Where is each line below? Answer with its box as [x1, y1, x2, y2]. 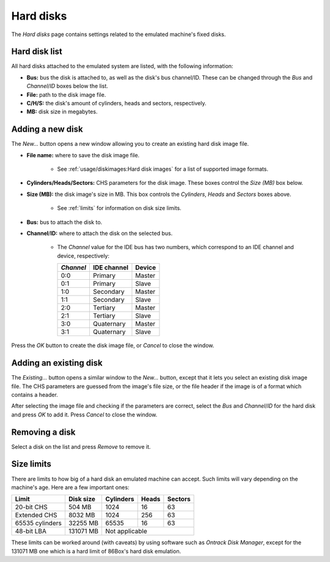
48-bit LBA [15, 527, 47, 536]
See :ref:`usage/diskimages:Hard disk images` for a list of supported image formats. [57, 165, 269, 173]
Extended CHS [15, 511, 57, 520]
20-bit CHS [15, 503, 48, 511]
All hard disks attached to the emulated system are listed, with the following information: [11, 62, 233, 70]
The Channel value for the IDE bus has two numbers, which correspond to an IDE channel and [57, 244, 295, 251]
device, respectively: [57, 252, 110, 260]
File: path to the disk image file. [26, 91, 106, 98]
